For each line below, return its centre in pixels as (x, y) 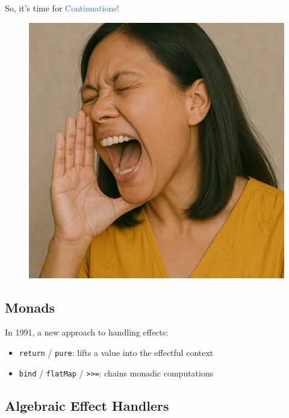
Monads (30, 307)
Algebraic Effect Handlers (87, 405)
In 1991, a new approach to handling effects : (87, 332)
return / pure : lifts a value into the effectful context (116, 352)
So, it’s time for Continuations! (62, 8)
